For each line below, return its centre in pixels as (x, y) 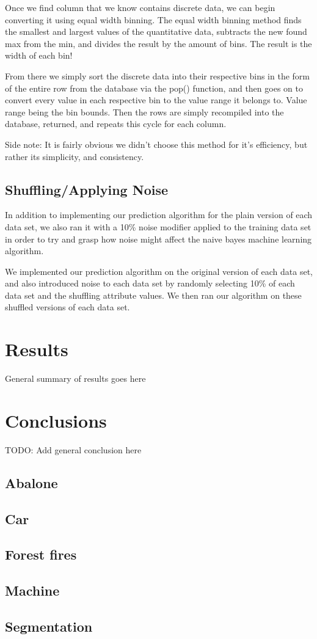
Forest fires (41, 554)
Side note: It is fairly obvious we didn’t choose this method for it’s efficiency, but (156, 144)
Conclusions (56, 420)
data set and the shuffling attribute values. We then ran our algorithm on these (153, 295)
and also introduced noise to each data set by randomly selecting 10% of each (150, 283)
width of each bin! (39, 55)
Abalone (31, 482)
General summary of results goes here (75, 378)
